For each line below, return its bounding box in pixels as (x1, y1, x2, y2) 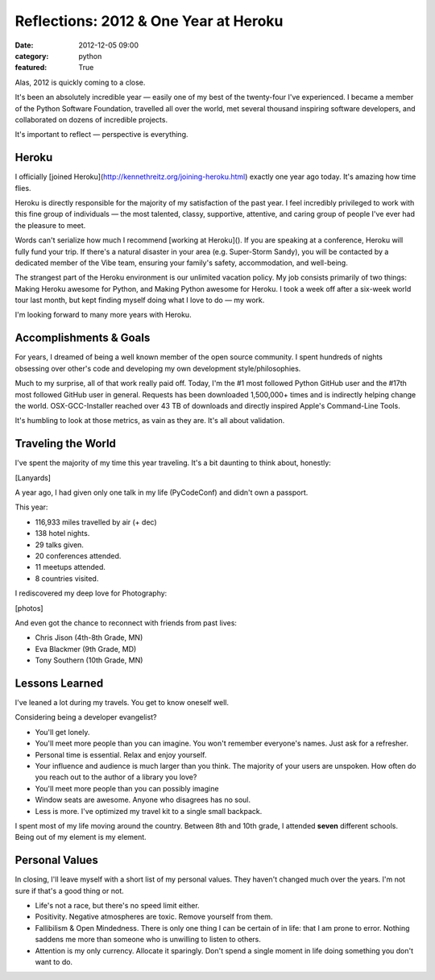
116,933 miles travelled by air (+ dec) (35, 517, 157, 527)
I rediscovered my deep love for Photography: (14, 588, 168, 598)
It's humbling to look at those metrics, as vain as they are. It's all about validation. (14, 416, 285, 426)
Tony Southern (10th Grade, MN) (35, 655, 143, 665)
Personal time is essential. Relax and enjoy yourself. (35, 750, 207, 759)
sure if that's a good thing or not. (14, 886, 124, 895)
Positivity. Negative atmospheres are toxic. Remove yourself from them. (35, 911, 273, 922)
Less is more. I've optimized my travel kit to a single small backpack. (35, 806, 263, 816)
